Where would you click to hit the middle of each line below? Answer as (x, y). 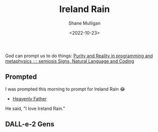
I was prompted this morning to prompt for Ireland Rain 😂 (65, 89)
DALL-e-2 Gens (30, 124)
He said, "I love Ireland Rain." (35, 108)
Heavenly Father (29, 98)
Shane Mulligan (85, 23)
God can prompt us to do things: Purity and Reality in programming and (79, 56)
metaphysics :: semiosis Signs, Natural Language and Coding (70, 61)
